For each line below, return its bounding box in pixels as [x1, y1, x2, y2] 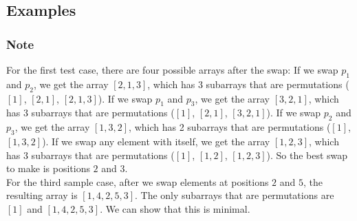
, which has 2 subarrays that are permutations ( [129, 120, 331, 134]
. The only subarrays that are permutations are [134, 188, 334, 202]
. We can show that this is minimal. [100, 201, 250, 215]
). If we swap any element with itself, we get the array [42, 134, 270, 148]
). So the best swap [266, 147, 348, 162]
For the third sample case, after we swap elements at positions [6, 174, 269, 189]
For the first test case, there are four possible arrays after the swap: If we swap [6, 63, 338, 76]
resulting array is [6, 188, 78, 202]
